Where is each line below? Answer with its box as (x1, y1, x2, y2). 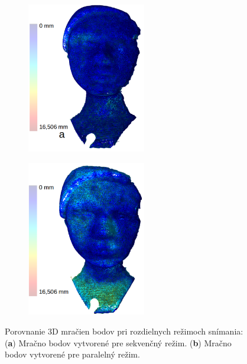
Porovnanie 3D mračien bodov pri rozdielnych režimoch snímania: (5, 324, 243, 337)
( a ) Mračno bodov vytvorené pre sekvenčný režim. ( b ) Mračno (5, 336, 232, 349)
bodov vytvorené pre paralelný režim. (5, 348, 140, 360)
